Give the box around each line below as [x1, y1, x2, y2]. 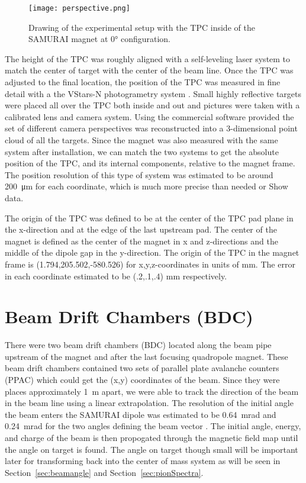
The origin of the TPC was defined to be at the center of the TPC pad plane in [5, 211, 294, 224]
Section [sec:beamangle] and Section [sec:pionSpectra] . [5, 466, 204, 478]
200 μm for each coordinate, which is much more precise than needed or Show [5, 180, 288, 192]
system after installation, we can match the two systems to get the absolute [5, 145, 279, 157]
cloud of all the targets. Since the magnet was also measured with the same [5, 134, 278, 146]
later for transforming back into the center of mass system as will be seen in [5, 455, 281, 467]
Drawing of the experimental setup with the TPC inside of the [28, 21, 255, 33]
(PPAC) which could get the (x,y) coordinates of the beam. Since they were [5, 373, 280, 386]
